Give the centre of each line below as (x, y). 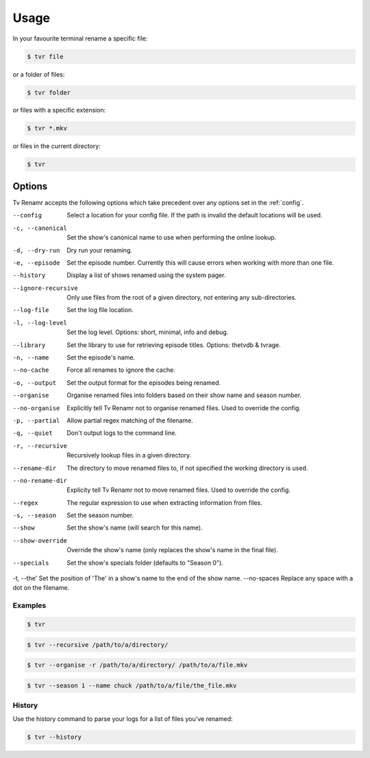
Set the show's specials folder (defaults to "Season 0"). (145, 562)
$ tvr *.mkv (47, 128)
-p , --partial (36, 421)
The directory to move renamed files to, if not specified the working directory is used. (187, 468)
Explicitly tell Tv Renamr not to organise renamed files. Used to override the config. (184, 407)
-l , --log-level (40, 323)
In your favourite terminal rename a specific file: (80, 38)
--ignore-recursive (45, 288)
